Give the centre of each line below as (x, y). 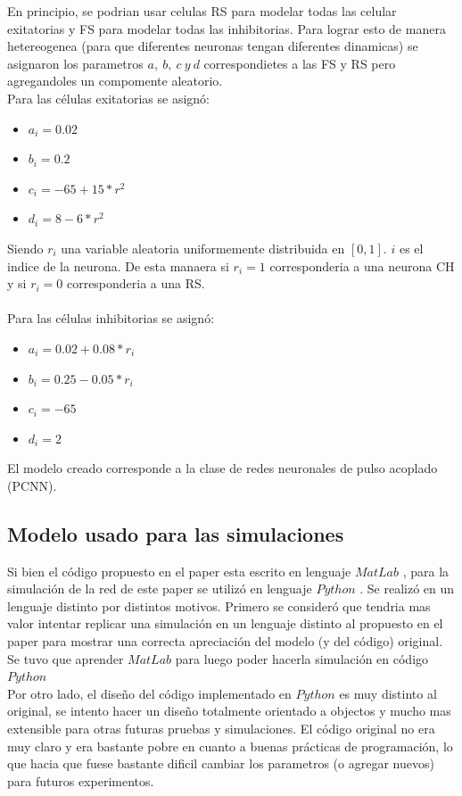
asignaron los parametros (75, 63)
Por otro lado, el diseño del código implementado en (149, 693)
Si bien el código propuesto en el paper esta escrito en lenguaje (179, 571)
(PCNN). (32, 485)
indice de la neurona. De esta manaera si (118, 265)
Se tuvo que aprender (66, 658)
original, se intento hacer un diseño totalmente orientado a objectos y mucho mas (229, 711)
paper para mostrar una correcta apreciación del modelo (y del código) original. (225, 641)
